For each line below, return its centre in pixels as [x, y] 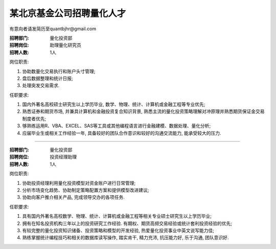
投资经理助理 [63, 157]
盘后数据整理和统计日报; [48, 78]
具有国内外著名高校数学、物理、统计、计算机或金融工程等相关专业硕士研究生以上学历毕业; [117, 216]
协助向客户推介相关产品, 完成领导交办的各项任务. [74, 197]
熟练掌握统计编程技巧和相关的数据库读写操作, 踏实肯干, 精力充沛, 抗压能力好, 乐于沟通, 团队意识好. [125, 238]
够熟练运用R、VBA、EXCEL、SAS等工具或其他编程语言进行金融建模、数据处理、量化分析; [117, 126]
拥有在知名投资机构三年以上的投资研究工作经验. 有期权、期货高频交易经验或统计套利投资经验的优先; [127, 223]
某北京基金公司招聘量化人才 [68, 13]
